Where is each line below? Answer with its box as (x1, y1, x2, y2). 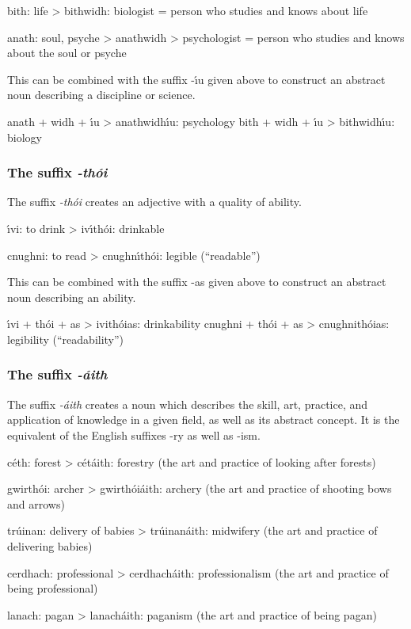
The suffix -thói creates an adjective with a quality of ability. (7, 193, 302, 210)
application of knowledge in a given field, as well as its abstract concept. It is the (7, 411, 400, 428)
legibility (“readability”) (7, 330, 124, 347)
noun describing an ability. (7, 288, 136, 305)
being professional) (7, 580, 98, 597)
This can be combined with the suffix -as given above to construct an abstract (7, 273, 386, 290)
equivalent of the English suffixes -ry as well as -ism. (7, 426, 261, 443)
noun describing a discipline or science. (7, 86, 196, 103)
